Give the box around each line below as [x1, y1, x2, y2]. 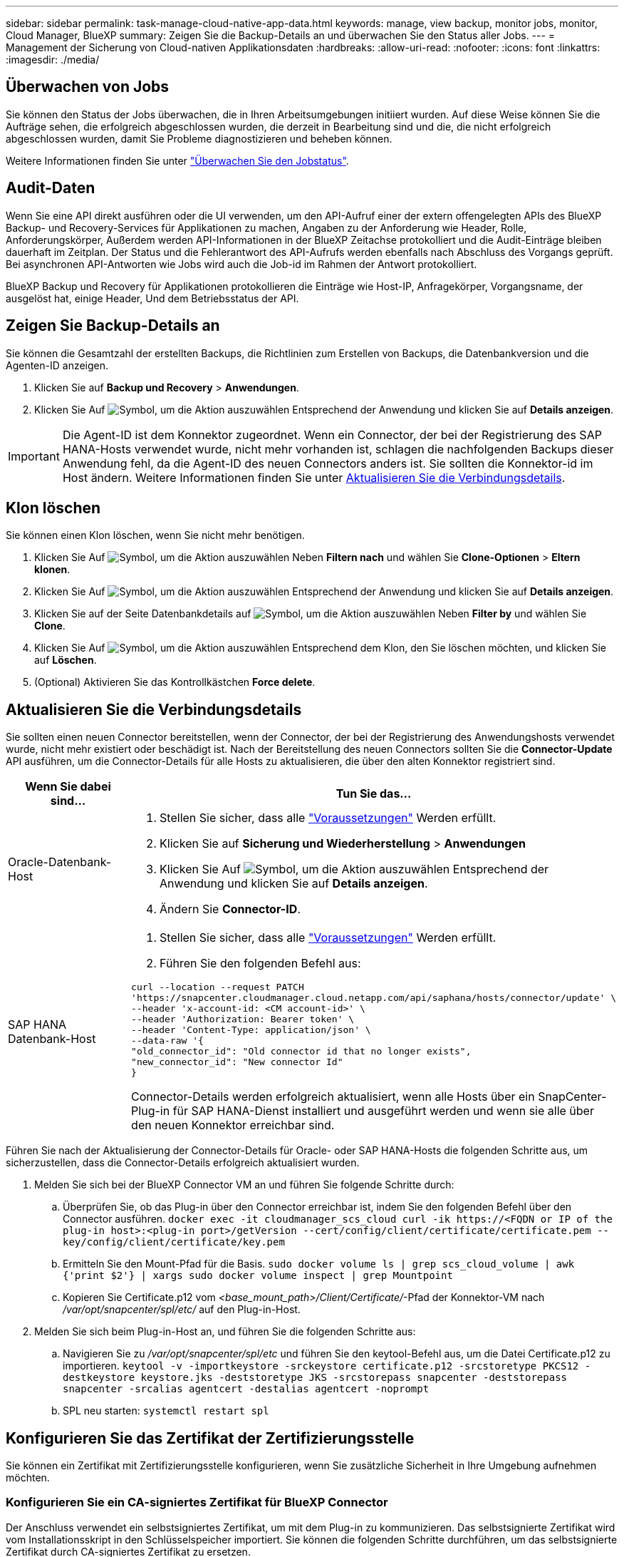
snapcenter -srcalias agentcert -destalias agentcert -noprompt [63, 1383, 430, 1395]
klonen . [34, 563, 71, 576]
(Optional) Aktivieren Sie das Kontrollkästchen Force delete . [34, 676, 316, 689]
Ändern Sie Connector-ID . [160, 902, 301, 917]
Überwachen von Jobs [6, 78, 170, 96]
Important [8, 448, 60, 463]
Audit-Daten [6, 179, 95, 197]
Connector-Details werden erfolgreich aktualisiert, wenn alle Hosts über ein [131, 1089, 535, 1104]
